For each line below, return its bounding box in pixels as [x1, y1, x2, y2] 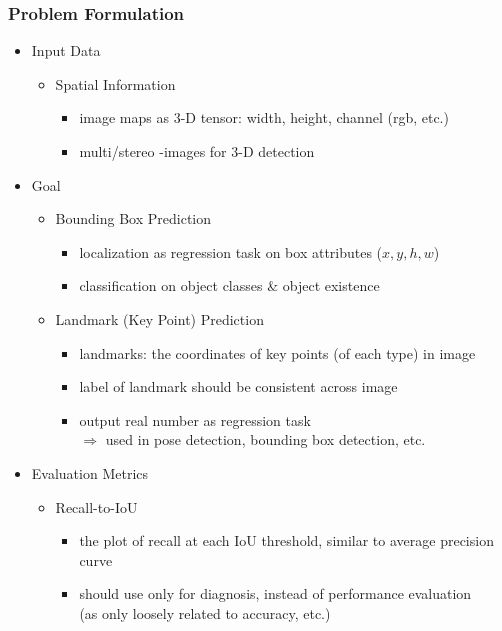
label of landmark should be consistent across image [79, 376, 398, 397]
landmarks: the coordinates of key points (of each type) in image [79, 342, 476, 363]
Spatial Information [55, 73, 176, 94]
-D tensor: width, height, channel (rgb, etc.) [180, 107, 449, 128]
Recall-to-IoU [55, 496, 138, 517]
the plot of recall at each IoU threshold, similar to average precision [79, 530, 494, 551]
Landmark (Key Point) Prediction [55, 308, 264, 329]
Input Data [31, 40, 101, 61]
